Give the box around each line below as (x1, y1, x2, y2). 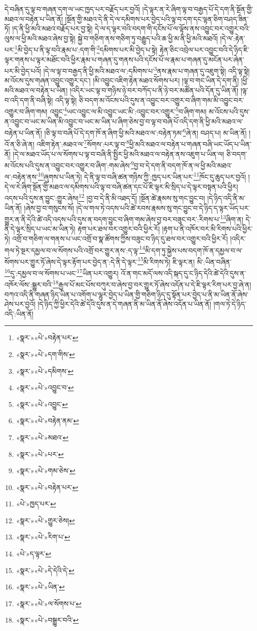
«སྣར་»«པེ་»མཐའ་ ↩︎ (16, 432, 69, 442)
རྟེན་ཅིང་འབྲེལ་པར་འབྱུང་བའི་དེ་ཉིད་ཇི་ (159, 45, 250, 55)
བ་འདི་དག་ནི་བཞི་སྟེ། (4, 94, 53, 105)
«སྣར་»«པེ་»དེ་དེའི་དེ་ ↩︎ (16, 565, 74, 575)
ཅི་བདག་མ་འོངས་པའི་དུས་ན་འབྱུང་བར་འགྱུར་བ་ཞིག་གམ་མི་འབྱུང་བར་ (79, 94, 244, 105)
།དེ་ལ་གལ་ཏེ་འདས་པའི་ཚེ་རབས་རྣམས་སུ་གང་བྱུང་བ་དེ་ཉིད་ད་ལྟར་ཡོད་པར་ (76, 202, 250, 213)
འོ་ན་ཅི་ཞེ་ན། (4, 139, 35, 149)
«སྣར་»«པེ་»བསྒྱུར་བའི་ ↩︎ (16, 615, 79, 625)
